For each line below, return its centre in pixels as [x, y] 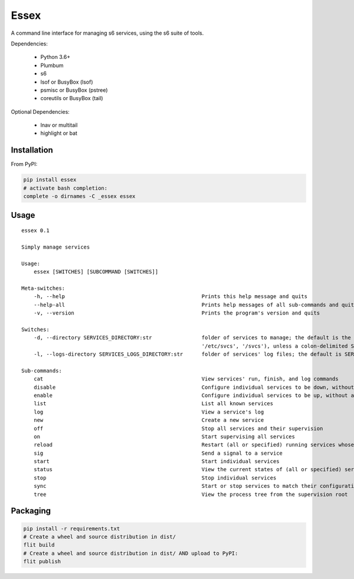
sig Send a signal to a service [158, 453]
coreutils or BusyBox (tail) [72, 98]
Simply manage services [56, 247]
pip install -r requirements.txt [72, 528]
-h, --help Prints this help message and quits [171, 297]
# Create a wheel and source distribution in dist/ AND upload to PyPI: [131, 553]
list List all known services [153, 404]
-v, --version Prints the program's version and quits [177, 313]
